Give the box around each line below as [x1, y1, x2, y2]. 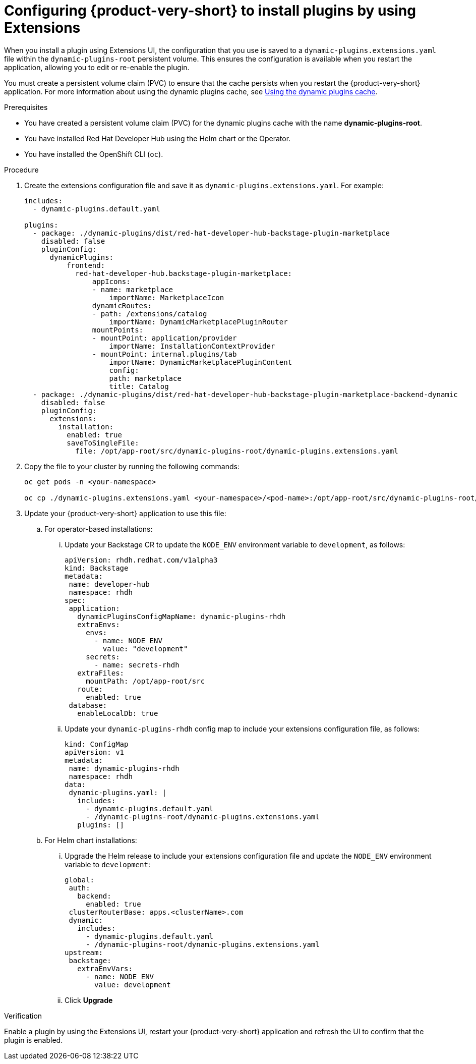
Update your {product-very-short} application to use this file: [24, 509, 226, 518]
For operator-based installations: [44, 524, 153, 533]
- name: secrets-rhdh [94, 660, 180, 669]
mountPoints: [92, 325, 144, 334]
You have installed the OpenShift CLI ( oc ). [24, 149, 163, 158]
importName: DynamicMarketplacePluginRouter [109, 317, 288, 326]
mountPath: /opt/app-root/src [86, 677, 205, 685]
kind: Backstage [65, 564, 129, 572]
